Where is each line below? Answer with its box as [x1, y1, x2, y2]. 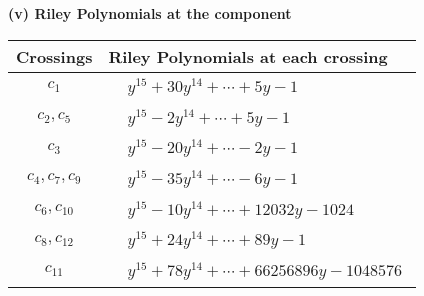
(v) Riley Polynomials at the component [8, 3, 292, 23]
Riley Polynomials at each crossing [108, 44, 388, 68]
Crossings [16, 44, 93, 68]
